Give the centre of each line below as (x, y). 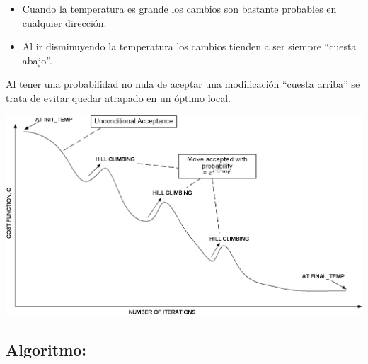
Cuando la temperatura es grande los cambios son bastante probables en (179, 8)
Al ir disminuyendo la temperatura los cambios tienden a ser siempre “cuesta (189, 46)
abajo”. (37, 60)
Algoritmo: (46, 349)
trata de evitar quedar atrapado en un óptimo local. (118, 97)
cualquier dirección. (64, 22)
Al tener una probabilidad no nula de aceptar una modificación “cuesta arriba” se (183, 84)
